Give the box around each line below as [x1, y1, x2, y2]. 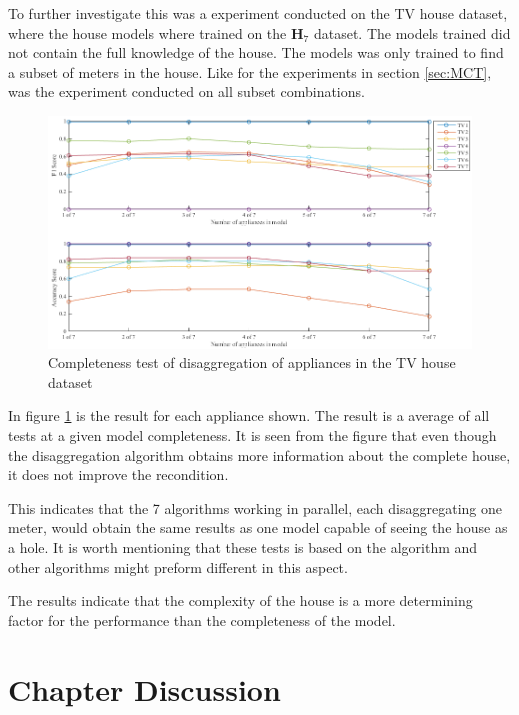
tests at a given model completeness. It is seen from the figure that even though [8, 425, 497, 446]
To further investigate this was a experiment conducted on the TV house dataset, [8, 3, 508, 23]
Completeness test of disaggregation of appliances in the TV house [48, 352, 456, 373]
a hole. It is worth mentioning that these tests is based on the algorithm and [8, 537, 478, 558]
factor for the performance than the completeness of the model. [8, 609, 396, 630]
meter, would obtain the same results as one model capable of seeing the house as [8, 517, 508, 538]
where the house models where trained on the [8, 22, 287, 43]
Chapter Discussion [8, 668, 281, 709]
